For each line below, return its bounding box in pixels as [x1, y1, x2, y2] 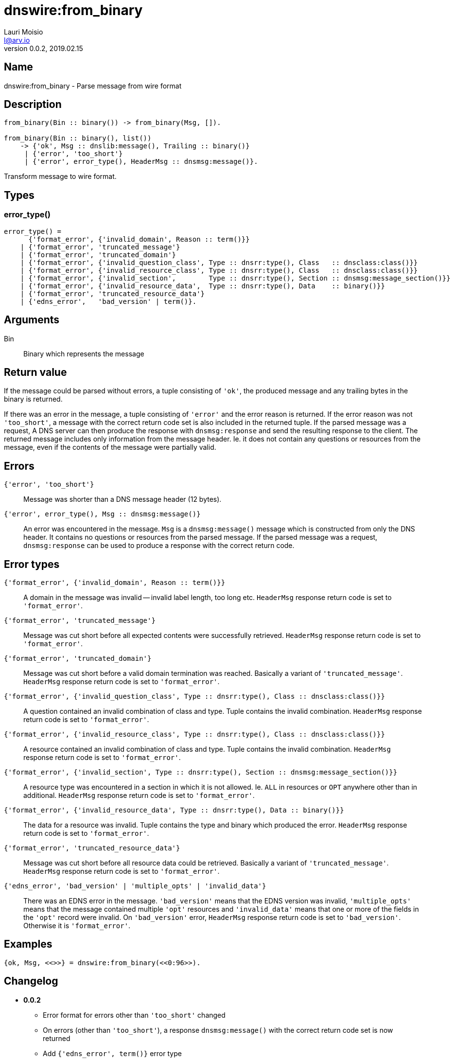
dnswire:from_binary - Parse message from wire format [4, 81, 182, 90]
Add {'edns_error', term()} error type [43, 1049, 182, 1058]
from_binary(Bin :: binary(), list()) [4, 134, 152, 142]
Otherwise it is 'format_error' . [23, 921, 131, 930]
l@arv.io [4, 35, 30, 44]
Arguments [4, 314, 60, 326]
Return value [4, 366, 67, 378]
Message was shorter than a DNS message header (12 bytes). [23, 495, 222, 504]
